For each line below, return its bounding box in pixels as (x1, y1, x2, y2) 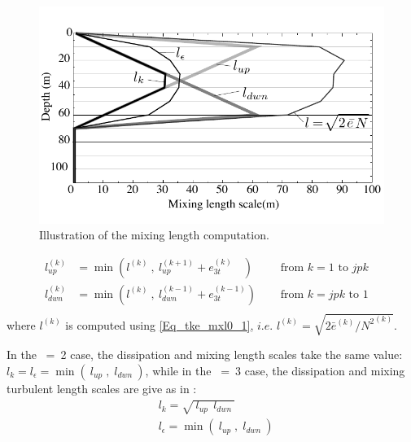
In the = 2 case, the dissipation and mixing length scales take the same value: (7, 346, 403, 363)
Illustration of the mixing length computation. (39, 226, 269, 243)
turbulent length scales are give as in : (7, 380, 197, 397)
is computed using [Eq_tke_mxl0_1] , (65, 316, 254, 333)
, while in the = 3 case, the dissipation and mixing (145, 362, 405, 379)
